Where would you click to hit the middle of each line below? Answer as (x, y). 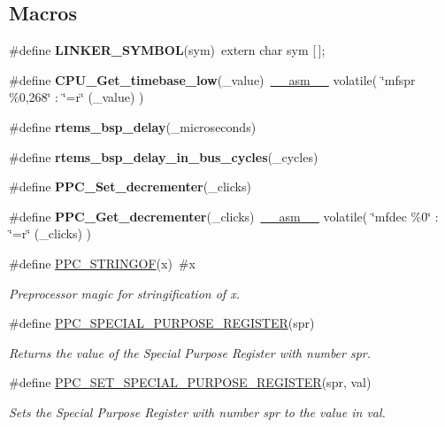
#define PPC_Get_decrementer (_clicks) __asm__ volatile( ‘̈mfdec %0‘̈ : (224, 216)
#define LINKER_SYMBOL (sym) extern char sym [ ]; (167, 50)
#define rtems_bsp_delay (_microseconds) (133, 126)
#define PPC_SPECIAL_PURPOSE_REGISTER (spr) (162, 323)
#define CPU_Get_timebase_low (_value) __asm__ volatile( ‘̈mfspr (212, 79)
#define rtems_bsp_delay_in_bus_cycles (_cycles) (164, 156)
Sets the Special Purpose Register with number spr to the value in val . (197, 411)
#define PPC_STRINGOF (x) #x (102, 263)
